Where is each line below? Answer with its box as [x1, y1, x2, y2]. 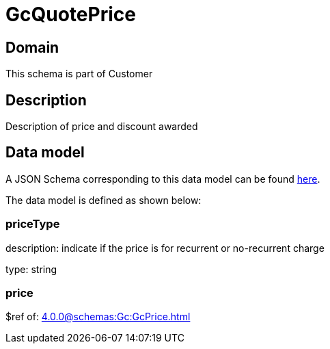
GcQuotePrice [5, 3, 136, 26]
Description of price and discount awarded [5, 120, 198, 133]
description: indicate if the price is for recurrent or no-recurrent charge [5, 242, 325, 254]
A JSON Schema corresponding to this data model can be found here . [5, 172, 320, 185]
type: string [5, 263, 57, 275]
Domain [5, 38, 59, 56]
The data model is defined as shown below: [5, 194, 202, 206]
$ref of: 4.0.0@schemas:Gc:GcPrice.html [5, 311, 191, 323]
